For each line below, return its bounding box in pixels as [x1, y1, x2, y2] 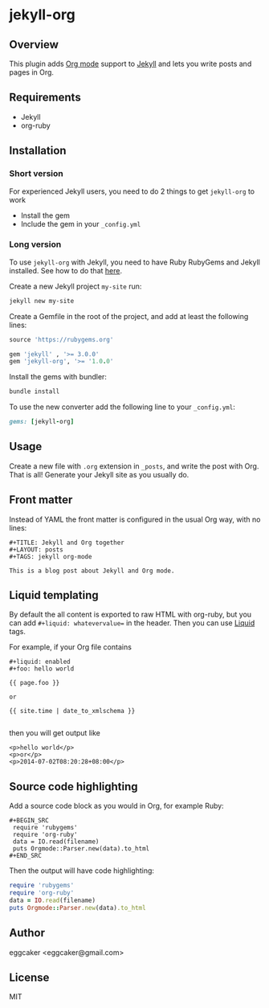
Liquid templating [9, 588, 99, 602]
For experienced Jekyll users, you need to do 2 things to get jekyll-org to [9, 186, 255, 196]
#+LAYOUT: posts [9, 545, 63, 554]
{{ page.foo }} [9, 679, 60, 687]
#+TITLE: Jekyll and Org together [9, 539, 125, 547]
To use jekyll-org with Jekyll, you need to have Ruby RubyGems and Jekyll [9, 257, 260, 267]
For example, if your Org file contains [9, 642, 132, 652]
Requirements [9, 91, 81, 104]
